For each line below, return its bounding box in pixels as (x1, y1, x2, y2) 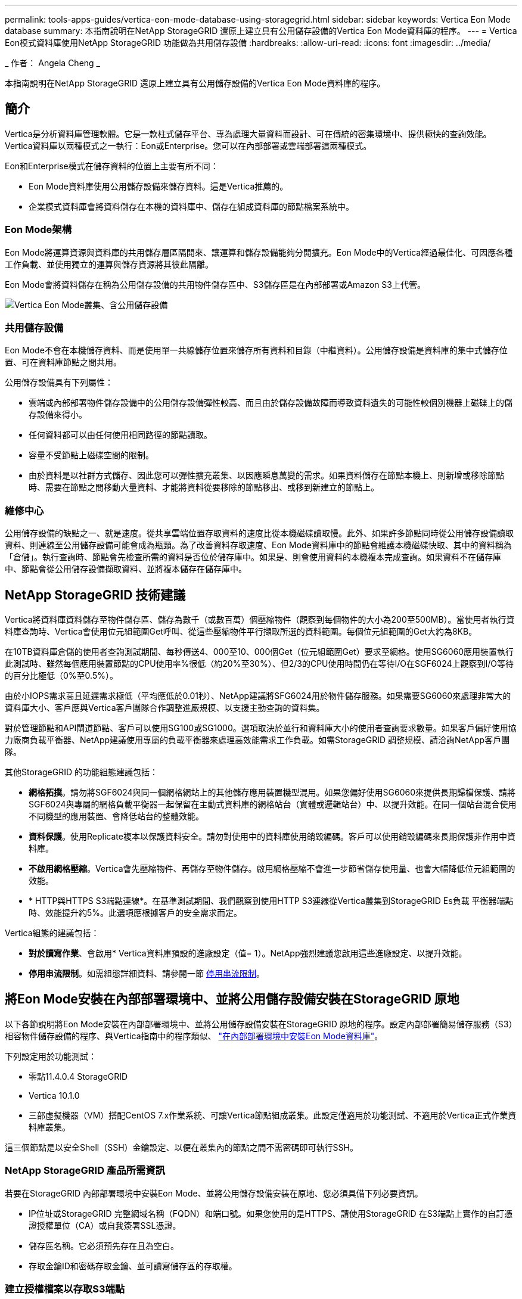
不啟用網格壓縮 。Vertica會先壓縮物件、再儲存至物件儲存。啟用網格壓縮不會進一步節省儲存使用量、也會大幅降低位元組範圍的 (29, 863, 515, 874)
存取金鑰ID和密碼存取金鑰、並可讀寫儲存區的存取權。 (29, 1260, 237, 1271)
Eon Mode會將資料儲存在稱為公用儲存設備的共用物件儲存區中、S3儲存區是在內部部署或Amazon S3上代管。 (5, 279, 425, 290)
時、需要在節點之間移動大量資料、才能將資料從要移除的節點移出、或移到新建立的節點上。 (29, 482, 379, 493)
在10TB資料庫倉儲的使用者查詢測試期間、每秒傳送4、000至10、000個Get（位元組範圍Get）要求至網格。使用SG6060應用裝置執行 (5, 646, 514, 657)
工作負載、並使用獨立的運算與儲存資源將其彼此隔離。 (5, 259, 213, 269)
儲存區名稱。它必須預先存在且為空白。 (29, 1240, 179, 1251)
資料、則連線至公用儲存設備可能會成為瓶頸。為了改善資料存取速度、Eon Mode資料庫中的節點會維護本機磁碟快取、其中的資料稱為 (5, 540, 512, 551)
